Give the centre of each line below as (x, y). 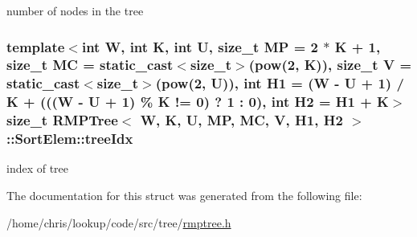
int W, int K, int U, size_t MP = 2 (200, 46)
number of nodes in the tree (75, 10)
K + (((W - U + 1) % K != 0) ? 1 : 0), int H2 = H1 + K (198, 102)
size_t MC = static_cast (90, 65)
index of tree (38, 168)
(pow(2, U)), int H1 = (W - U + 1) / (280, 83)
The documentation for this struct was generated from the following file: (184, 196)
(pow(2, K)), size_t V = (330, 65)
